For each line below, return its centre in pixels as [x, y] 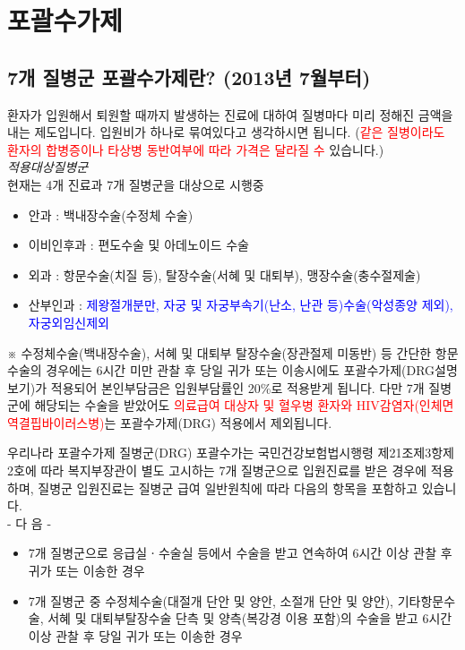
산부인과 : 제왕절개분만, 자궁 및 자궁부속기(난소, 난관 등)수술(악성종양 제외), [241, 305]
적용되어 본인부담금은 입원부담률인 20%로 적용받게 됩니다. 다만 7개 [237, 387]
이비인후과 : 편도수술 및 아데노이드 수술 [138, 245]
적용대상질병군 [48, 167]
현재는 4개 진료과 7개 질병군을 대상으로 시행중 [136, 184]
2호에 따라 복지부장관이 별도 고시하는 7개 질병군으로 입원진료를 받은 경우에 [217, 470]
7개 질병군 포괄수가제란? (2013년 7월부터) [189, 77]
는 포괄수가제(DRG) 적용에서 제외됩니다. [218, 422]
